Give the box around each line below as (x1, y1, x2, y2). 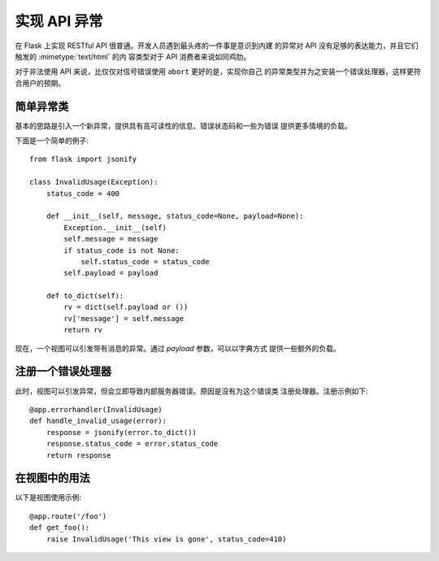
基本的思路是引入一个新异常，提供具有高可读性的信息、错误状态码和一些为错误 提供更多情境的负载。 (15, 120, 352, 130)
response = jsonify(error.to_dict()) (46, 428, 197, 437)
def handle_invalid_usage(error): (29, 416, 167, 426)
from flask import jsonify (29, 154, 137, 164)
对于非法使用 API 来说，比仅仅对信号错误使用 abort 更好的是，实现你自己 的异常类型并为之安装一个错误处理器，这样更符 (15, 67, 422, 76)
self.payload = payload (63, 268, 159, 278)
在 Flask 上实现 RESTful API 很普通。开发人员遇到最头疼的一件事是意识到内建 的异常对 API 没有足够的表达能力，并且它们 (15, 41, 419, 50)
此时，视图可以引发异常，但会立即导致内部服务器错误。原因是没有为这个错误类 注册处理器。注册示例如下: (15, 386, 368, 396)
